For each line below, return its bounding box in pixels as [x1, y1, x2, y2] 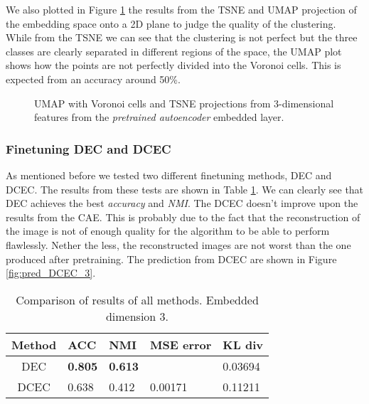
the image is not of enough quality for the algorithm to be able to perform [6, 223, 330, 238]
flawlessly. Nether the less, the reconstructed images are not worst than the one [6, 237, 351, 252]
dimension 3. [105, 307, 169, 324]
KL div [223, 336, 263, 353]
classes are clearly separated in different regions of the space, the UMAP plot [6, 43, 342, 58]
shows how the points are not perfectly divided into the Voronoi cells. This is [6, 58, 341, 73]
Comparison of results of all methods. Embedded [16, 291, 259, 308]
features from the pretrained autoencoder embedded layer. [34, 110, 284, 124]
